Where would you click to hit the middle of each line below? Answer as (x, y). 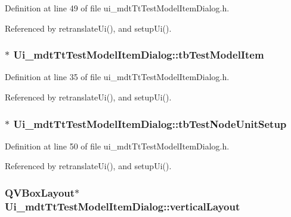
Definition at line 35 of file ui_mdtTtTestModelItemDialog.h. (117, 77)
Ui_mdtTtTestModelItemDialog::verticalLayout (123, 206)
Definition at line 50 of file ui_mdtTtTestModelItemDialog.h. (117, 146)
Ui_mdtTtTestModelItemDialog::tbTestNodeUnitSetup (150, 123)
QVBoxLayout (40, 192)
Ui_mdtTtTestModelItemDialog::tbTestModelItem (139, 55)
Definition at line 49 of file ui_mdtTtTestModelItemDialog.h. (117, 8)
